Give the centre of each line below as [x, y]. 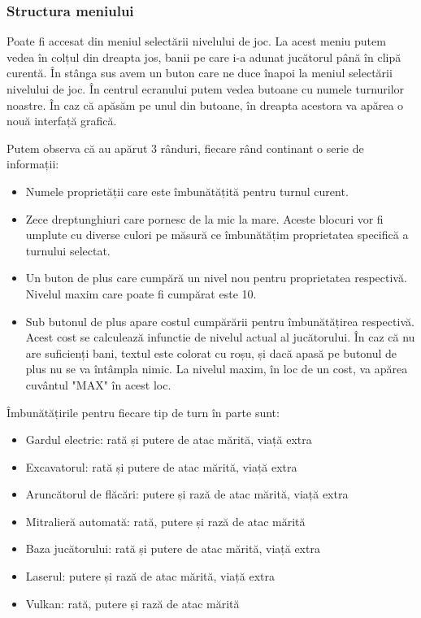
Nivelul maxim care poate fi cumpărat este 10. [141, 293]
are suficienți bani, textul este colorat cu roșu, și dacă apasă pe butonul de [211, 353]
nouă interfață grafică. [62, 121]
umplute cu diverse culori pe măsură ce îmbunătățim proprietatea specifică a [217, 235]
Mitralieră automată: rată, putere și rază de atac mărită [165, 521]
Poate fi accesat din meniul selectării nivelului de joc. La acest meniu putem [196, 41]
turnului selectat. [68, 250]
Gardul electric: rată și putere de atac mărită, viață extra [169, 440]
